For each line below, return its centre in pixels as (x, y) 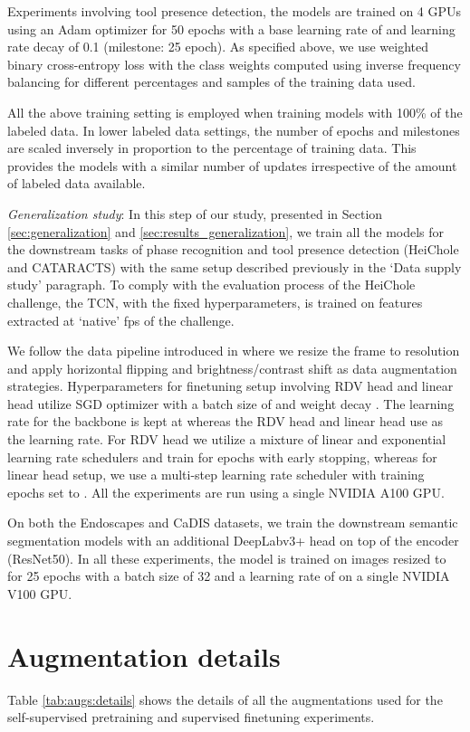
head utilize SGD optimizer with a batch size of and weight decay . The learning (231, 403)
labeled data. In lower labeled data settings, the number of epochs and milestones (234, 130)
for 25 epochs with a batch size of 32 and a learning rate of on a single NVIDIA (229, 576)
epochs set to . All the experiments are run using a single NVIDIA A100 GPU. (226, 492)
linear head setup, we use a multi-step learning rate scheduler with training (216, 475)
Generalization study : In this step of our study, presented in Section (195, 213)
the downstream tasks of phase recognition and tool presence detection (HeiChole (233, 249)
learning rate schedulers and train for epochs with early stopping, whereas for (222, 456)
